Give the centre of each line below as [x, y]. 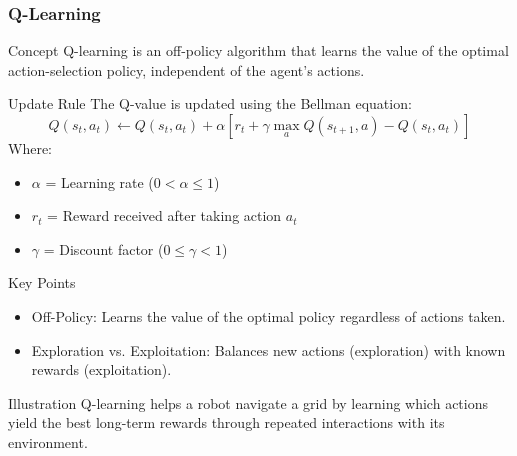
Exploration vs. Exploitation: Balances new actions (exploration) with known [268, 349]
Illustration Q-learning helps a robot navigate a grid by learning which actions [248, 402]
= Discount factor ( [103, 248]
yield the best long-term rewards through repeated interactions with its [226, 422]
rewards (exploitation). [101, 369]
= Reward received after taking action [164, 215]
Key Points [42, 282]
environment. [48, 441]
